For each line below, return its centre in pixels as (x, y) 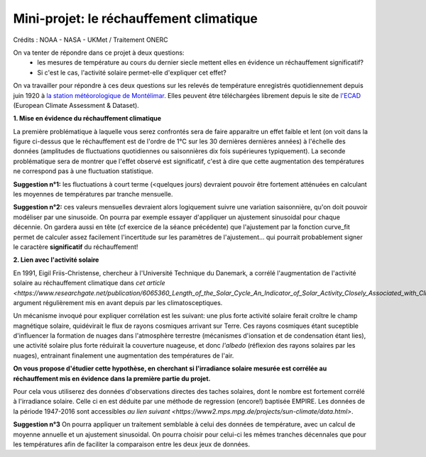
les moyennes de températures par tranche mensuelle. (93, 194)
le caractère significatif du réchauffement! (76, 247)
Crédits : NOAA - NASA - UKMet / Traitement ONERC (91, 40)
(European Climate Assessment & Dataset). (76, 105)
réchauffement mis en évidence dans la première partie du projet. (112, 378)
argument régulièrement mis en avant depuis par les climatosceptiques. (118, 302)
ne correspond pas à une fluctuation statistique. (83, 171)
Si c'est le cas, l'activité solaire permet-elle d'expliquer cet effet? (132, 72)
